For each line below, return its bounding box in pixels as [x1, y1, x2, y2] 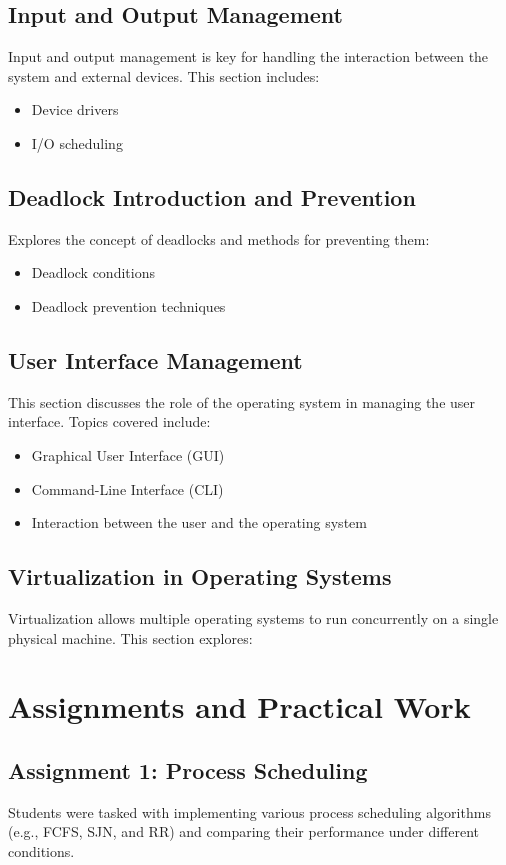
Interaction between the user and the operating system [31, 512, 367, 533]
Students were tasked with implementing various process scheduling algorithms [8, 801, 491, 822]
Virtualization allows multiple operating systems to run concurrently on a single [8, 607, 499, 628]
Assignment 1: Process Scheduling [8, 754, 368, 785]
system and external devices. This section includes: [8, 65, 320, 86]
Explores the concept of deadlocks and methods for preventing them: [8, 228, 430, 249]
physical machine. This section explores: [8, 627, 253, 648]
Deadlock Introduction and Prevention [8, 181, 416, 212]
